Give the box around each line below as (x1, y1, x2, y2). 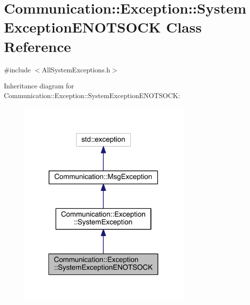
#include (4, 64, 31, 74)
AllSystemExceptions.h (42, 64, 110, 74)
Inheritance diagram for (4, 81, 74, 91)
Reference (4, 36, 71, 56)
